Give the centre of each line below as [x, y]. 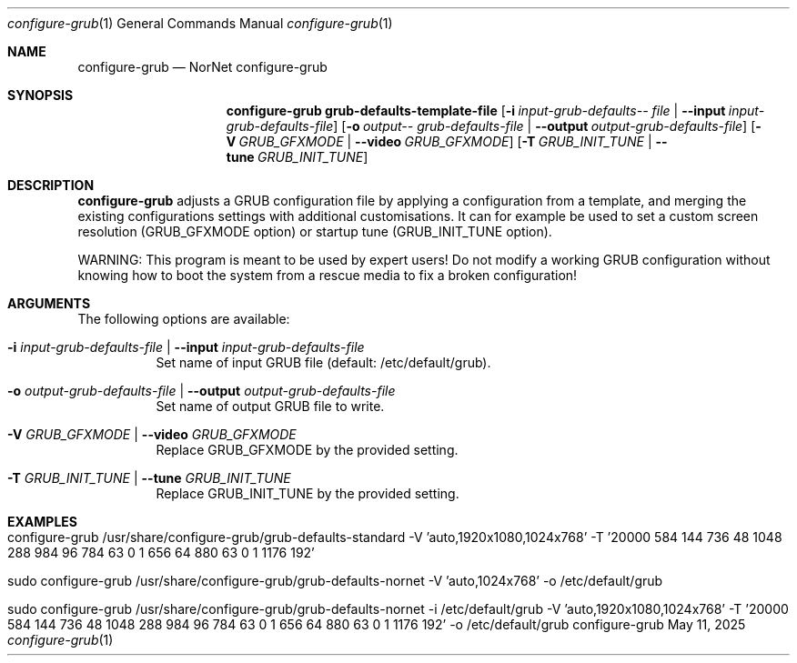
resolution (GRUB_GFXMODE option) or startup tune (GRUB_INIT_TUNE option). [315, 231]
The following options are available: [184, 319]
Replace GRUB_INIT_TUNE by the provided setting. [308, 493]
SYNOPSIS [40, 95]
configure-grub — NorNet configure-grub [202, 67]
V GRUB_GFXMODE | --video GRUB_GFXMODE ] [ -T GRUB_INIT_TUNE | [439, 141]
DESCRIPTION [51, 185]
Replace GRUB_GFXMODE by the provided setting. [307, 450]
